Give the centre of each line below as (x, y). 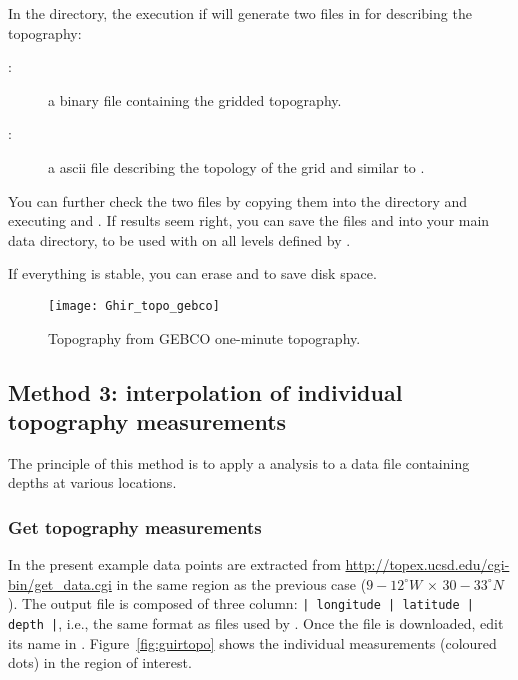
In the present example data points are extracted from (174, 564)
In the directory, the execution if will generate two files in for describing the (240, 13)
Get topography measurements (135, 526)
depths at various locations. (92, 482)
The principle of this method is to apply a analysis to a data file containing (239, 462)
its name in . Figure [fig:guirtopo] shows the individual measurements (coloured (252, 642)
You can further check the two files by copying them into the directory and (238, 200)
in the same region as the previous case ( (241, 583)
